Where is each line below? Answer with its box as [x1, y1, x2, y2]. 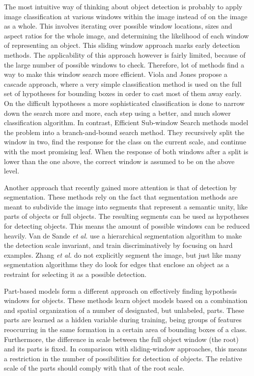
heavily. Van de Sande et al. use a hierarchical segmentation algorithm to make [4, 230, 242, 240]
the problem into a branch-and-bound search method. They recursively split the [4, 127, 245, 137]
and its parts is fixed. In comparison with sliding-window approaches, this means [4, 343, 247, 354]
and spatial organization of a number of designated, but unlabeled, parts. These [4, 305, 244, 315]
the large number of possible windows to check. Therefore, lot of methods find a [4, 59, 244, 69]
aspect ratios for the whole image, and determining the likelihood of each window [4, 30, 249, 40]
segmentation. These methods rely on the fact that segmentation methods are [4, 192, 238, 202]
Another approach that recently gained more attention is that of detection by [4, 182, 237, 192]
